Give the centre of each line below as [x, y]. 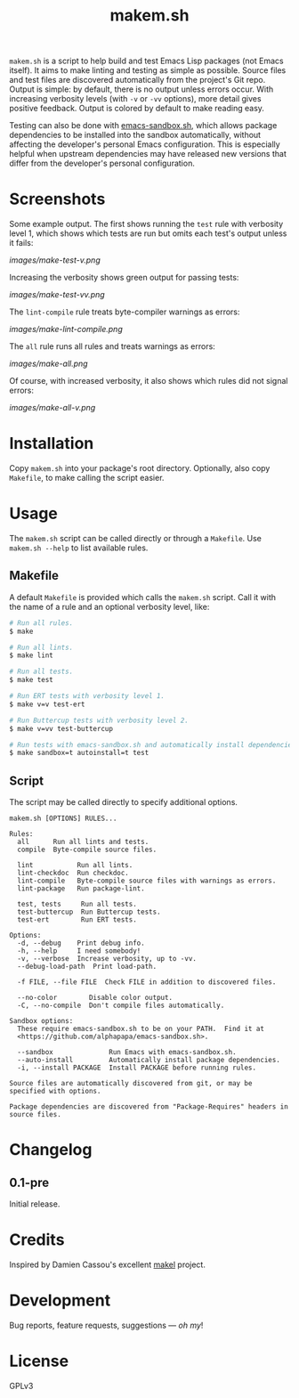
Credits [37, 1240]
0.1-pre [29, 1182]
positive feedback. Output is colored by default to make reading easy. [137, 109]
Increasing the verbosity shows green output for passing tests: [124, 278]
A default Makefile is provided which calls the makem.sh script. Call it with [143, 597]
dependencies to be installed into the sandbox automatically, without [135, 135]
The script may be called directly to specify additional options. [124, 802]
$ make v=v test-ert [48, 704]
